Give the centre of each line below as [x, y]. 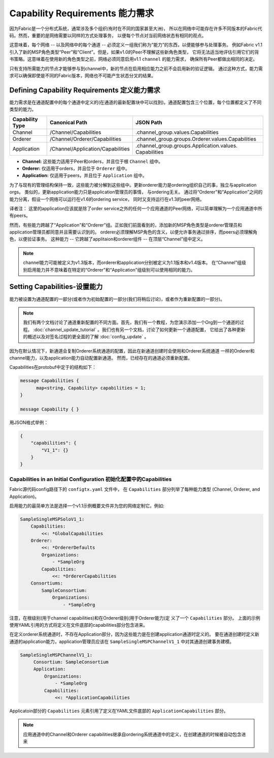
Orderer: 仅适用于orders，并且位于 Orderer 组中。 [76, 168]
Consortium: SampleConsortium [71, 662]
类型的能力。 [23, 109]
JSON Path [149, 122]
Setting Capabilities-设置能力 [56, 287]
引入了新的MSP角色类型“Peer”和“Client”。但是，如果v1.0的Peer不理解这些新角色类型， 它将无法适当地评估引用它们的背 [134, 52]
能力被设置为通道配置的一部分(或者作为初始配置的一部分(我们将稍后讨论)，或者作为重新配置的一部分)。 [117, 299]
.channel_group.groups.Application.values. [186, 145]
